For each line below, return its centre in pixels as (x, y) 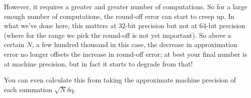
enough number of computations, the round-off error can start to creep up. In (119, 16)
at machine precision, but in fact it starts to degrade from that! (98, 63)
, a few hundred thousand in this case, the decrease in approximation (134, 44)
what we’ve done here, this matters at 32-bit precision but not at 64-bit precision (125, 25)
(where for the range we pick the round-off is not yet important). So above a (118, 35)
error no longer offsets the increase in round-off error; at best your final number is (125, 54)
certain (14, 44)
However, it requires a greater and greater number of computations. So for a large (126, 6)
